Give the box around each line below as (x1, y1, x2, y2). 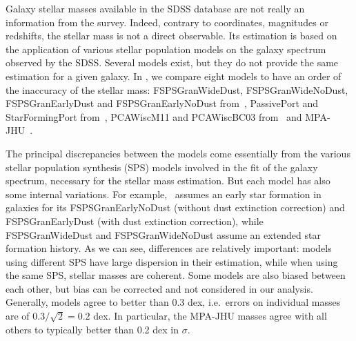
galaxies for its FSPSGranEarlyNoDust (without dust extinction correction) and (6, 200, 345, 215)
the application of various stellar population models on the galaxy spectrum (6, 41, 326, 56)
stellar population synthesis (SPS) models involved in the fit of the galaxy (6, 159, 318, 174)
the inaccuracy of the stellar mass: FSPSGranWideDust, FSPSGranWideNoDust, (6, 82, 348, 97)
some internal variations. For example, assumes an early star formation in (6, 186, 322, 201)
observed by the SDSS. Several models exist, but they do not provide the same (6, 55, 339, 70)
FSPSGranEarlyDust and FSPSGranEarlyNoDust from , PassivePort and (6, 96, 319, 110)
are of (6, 309, 30, 323)
